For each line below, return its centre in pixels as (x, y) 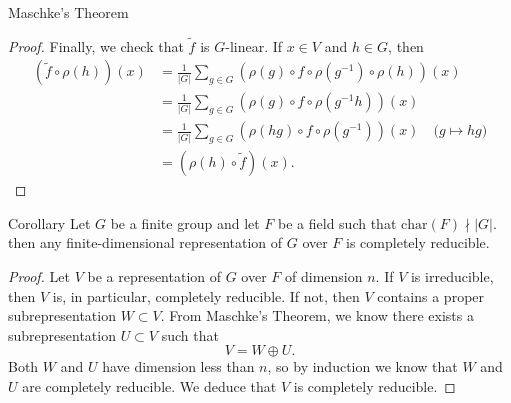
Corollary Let (49, 222)
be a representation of (154, 275)
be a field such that (337, 222)
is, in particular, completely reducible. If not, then (206, 295)
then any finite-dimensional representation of (145, 242)
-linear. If (254, 45)
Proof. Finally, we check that (96, 45)
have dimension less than (178, 366)
